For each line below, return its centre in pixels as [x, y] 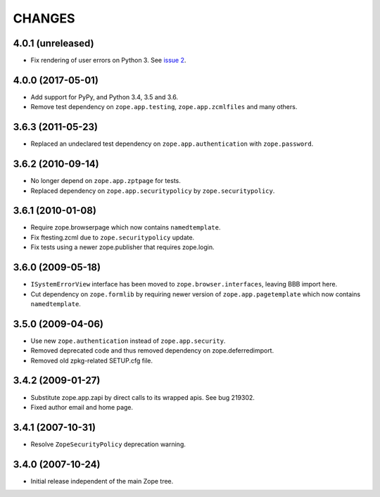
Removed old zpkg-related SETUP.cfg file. [91, 360]
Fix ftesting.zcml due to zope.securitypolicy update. [113, 237]
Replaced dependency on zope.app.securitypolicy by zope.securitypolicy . [153, 191]
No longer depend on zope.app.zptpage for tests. [106, 181]
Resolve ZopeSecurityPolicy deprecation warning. [108, 444]
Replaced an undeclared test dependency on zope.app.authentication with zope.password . [172, 144]
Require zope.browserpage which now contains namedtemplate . [126, 227]
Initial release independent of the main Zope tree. [102, 481]
